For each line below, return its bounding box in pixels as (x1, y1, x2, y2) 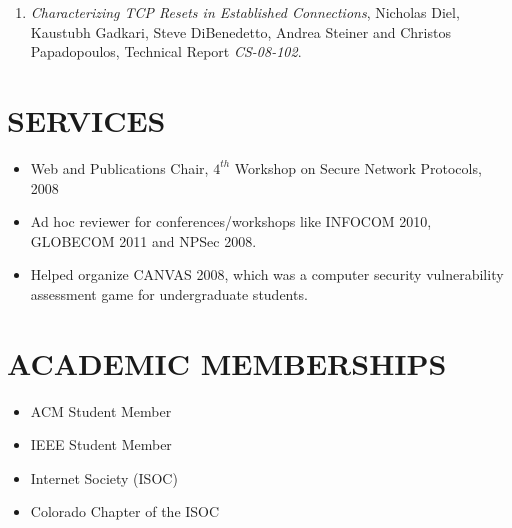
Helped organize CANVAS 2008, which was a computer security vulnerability (30, 264, 504, 285)
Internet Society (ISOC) (30, 467, 178, 488)
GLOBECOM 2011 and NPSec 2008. (30, 230, 257, 251)
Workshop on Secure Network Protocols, (234, 157, 482, 178)
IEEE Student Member (30, 434, 172, 455)
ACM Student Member (30, 400, 172, 421)
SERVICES (7, 99, 166, 140)
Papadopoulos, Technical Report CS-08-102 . (30, 41, 302, 62)
